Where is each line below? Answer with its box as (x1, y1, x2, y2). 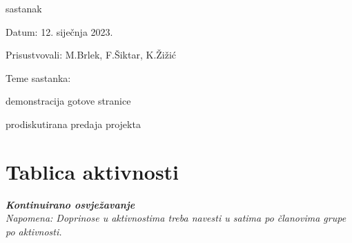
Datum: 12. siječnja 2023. (6, 24, 113, 39)
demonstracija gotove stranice (6, 94, 131, 108)
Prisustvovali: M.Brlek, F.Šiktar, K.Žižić (6, 47, 177, 62)
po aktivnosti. (6, 224, 62, 238)
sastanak (6, 1, 42, 15)
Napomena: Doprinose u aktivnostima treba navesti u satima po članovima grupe (6, 211, 346, 225)
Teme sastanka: (6, 70, 71, 85)
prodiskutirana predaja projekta (6, 116, 141, 131)
